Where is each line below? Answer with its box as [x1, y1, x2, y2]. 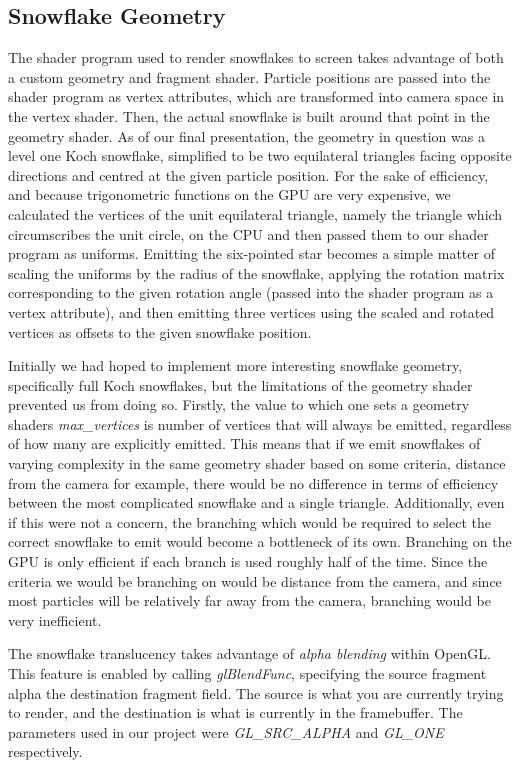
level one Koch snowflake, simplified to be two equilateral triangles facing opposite [8, 145, 512, 166]
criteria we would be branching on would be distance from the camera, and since [8, 570, 502, 591]
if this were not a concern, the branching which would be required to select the [8, 511, 491, 532]
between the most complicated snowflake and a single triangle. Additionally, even [8, 492, 505, 513]
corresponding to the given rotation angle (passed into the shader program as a [8, 282, 494, 303]
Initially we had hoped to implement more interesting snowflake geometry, [8, 355, 463, 376]
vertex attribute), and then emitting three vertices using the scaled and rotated [8, 301, 495, 322]
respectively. [8, 741, 83, 762]
